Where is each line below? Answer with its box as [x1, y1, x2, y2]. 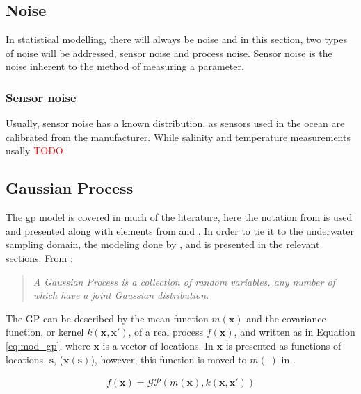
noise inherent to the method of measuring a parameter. [6, 59, 244, 74]
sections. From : [6, 250, 73, 265]
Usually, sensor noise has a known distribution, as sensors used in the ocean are [6, 116, 345, 131]
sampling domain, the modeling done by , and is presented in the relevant [6, 237, 320, 252]
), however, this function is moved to [90, 352, 247, 366]
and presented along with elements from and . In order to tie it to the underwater [6, 223, 354, 238]
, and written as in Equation [234, 325, 355, 339]
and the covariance [246, 311, 326, 325]
